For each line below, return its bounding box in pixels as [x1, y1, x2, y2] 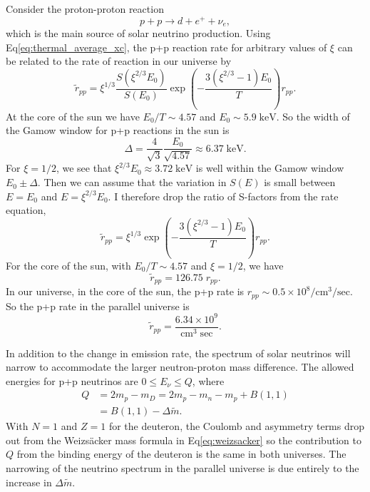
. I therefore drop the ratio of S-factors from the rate [108, 188, 339, 203]
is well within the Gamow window [195, 160, 344, 175]
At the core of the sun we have [6, 108, 140, 123]
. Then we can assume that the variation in [37, 175, 227, 190]
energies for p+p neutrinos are [6, 373, 138, 388]
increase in [6, 474, 52, 489]
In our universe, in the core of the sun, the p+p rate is [6, 284, 245, 299]
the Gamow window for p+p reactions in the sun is [6, 123, 230, 138]
